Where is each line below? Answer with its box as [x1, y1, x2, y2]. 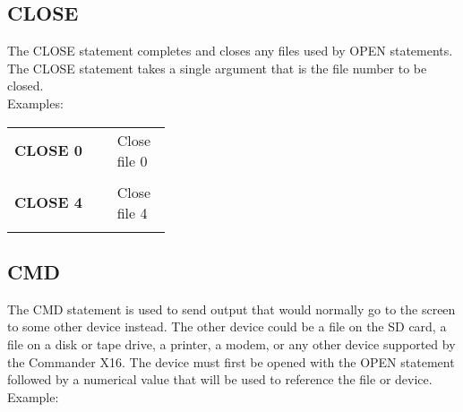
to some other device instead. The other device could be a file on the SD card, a [7, 317, 447, 336]
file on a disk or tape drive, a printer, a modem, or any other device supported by [7, 334, 456, 353]
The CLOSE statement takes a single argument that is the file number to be [7, 58, 427, 77]
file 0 [116, 150, 148, 171]
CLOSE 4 [14, 192, 82, 213]
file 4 [116, 202, 148, 223]
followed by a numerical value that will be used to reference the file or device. [7, 370, 433, 389]
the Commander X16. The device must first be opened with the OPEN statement [7, 352, 455, 371]
